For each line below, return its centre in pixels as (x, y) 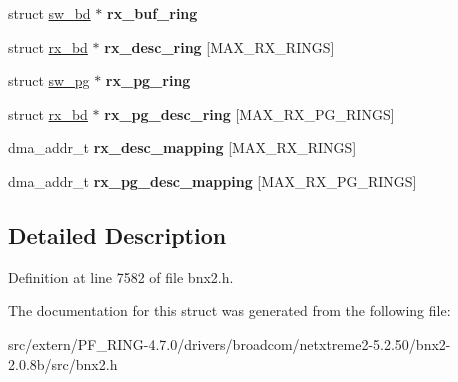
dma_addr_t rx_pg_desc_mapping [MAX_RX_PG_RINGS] (212, 180)
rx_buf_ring (152, 13)
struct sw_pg (49, 80)
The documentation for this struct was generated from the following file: (229, 310)
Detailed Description (117, 234)
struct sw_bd (49, 13)
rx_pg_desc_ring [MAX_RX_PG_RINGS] (249, 113)
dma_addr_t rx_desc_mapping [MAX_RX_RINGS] (182, 147)
